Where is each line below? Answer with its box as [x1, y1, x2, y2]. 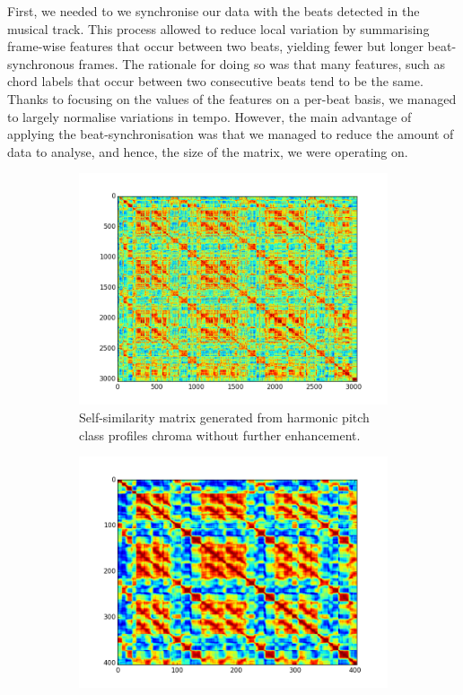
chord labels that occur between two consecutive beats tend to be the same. [7, 72, 424, 91]
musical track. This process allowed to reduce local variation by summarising [7, 19, 430, 38]
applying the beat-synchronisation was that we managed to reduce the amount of [7, 125, 454, 143]
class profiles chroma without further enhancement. [79, 425, 361, 444]
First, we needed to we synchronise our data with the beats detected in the [7, 2, 420, 20]
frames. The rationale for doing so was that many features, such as [78, 54, 446, 73]
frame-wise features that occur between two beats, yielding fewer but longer [7, 37, 424, 56]
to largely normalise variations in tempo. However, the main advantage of [7, 107, 412, 126]
